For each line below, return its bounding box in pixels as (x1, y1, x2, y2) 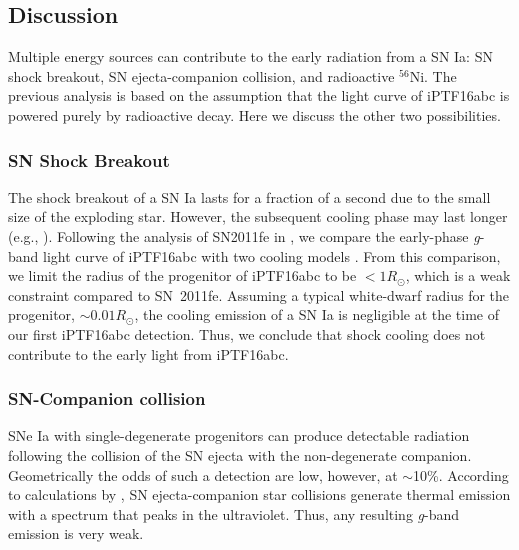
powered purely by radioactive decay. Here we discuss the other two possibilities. (8, 104, 501, 125)
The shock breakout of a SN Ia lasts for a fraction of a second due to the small (8, 186, 491, 207)
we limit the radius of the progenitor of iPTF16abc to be (8, 265, 357, 286)
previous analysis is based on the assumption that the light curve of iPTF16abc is (8, 85, 510, 106)
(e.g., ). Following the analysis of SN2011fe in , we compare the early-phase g (8, 225, 480, 246)
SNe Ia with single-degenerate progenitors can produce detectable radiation (8, 425, 470, 446)
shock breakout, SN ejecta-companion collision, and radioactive (8, 65, 395, 86)
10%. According (413, 464, 509, 485)
